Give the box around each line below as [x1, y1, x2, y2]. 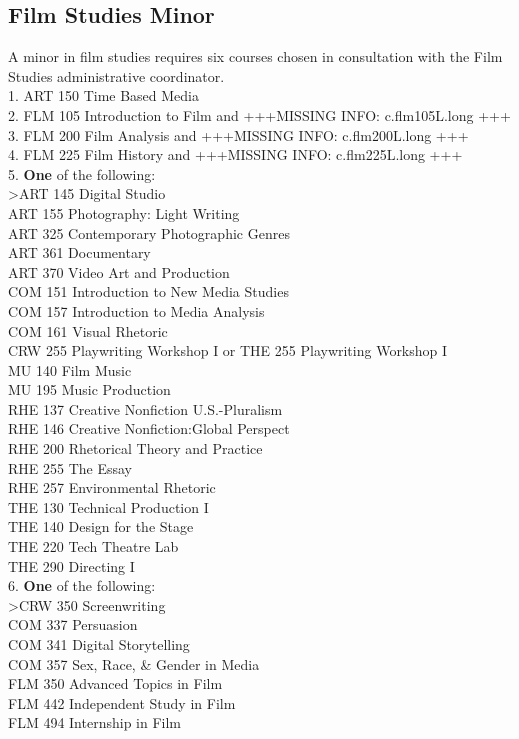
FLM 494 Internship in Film [8, 712, 181, 733]
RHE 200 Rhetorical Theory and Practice [8, 438, 263, 459]
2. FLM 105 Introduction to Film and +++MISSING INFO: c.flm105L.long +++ [8, 104, 511, 125]
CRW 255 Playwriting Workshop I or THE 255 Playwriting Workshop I [8, 340, 448, 361]
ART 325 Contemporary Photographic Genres [8, 222, 290, 243]
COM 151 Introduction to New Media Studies [8, 281, 289, 302]
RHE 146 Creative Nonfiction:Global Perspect [8, 418, 290, 439]
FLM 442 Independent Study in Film [8, 692, 236, 713]
